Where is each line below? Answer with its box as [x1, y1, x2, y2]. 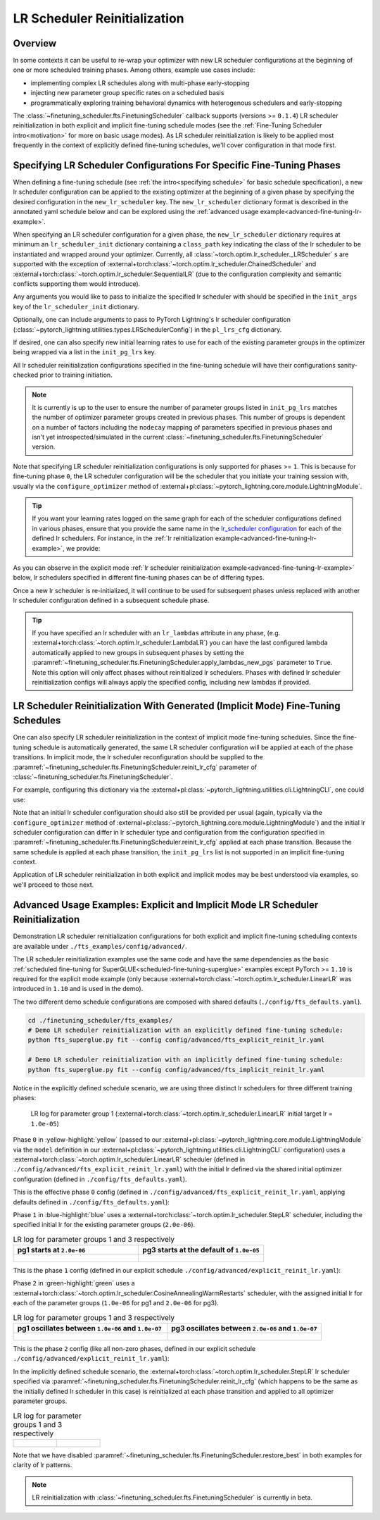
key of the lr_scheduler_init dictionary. [13, 302, 140, 311]
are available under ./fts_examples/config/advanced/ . [13, 942, 187, 950]
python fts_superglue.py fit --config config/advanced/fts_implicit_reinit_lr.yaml [27, 1066, 325, 1073]
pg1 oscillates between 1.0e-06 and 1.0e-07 [17, 1323, 162, 1333]
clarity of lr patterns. [13, 1461, 72, 1469]
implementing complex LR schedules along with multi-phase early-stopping [30, 78, 250, 87]
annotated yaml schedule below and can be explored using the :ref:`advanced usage [13, 208, 259, 216]
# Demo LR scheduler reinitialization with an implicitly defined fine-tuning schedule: [27, 1056, 344, 1064]
